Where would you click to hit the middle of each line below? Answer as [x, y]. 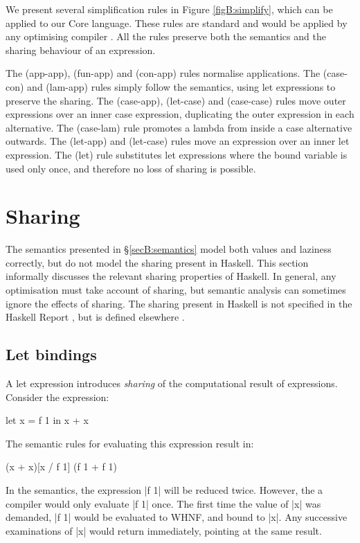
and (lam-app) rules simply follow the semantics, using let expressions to [181, 86]
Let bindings [51, 354]
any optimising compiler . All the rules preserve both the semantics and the [166, 36]
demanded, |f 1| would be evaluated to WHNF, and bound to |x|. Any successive [177, 517]
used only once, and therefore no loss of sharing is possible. [131, 168]
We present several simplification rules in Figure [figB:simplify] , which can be [169, 9]
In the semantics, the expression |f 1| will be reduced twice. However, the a [164, 489]
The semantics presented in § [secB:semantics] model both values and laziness [169, 249]
